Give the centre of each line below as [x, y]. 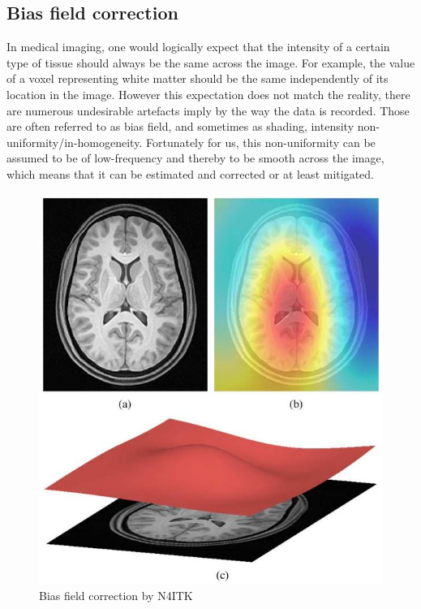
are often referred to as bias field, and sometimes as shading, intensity [180, 126]
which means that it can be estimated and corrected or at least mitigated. [190, 173]
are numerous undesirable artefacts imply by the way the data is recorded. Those [208, 110]
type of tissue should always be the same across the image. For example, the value [211, 62]
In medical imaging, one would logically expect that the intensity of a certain [198, 47]
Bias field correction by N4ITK [116, 596]
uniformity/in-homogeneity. [75, 142]
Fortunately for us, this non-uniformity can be [260, 142]
